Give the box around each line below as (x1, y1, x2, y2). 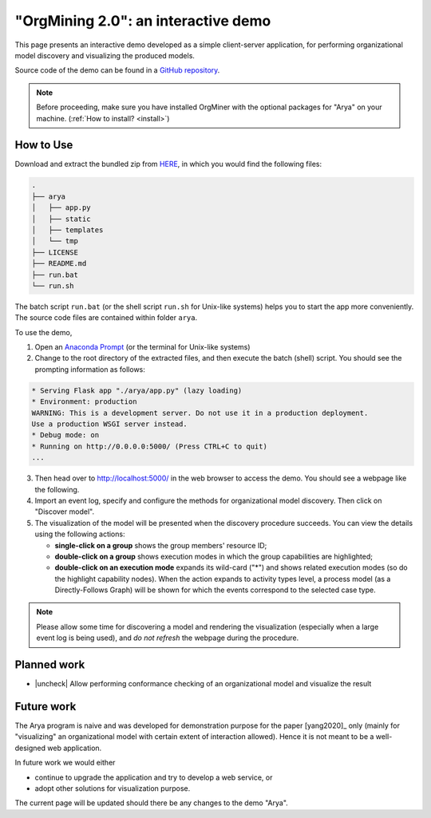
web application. (47, 743, 102, 753)
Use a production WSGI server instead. (31, 420, 188, 429)
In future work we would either (14, 758, 116, 768)
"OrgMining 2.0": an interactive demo (14, 12, 271, 30)
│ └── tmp (31, 236, 79, 246)
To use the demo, (14, 327, 73, 337)
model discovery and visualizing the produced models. (14, 50, 196, 60)
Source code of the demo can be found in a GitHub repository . (14, 65, 220, 75)
